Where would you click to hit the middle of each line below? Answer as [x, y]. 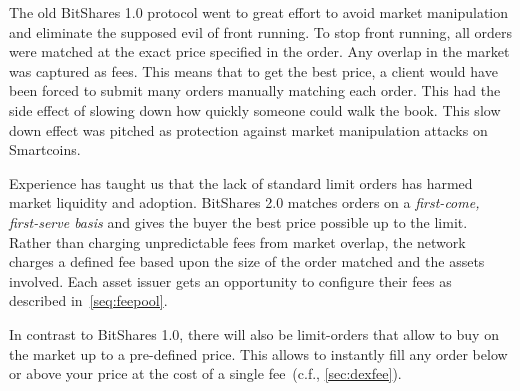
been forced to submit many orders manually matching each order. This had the [255, 90]
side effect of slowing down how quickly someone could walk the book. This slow [255, 109]
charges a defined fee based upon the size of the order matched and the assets [247, 261]
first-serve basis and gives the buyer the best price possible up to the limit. [238, 221]
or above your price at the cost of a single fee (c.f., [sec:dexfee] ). [205, 373]
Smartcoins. [45, 149]
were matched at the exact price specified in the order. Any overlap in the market [259, 51]
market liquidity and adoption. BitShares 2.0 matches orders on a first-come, [244, 202]
